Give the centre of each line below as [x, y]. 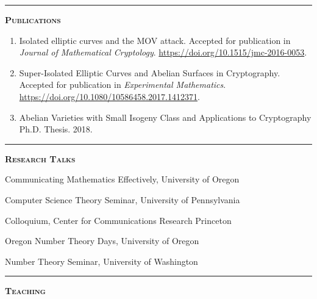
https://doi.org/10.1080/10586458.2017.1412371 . [109, 96]
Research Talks [40, 158]
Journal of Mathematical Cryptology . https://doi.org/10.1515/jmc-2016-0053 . [163, 52]
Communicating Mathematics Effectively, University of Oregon [122, 179]
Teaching [25, 291]
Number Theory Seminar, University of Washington [102, 261]
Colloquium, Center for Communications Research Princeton [118, 220]
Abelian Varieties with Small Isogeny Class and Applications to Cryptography [165, 117]
